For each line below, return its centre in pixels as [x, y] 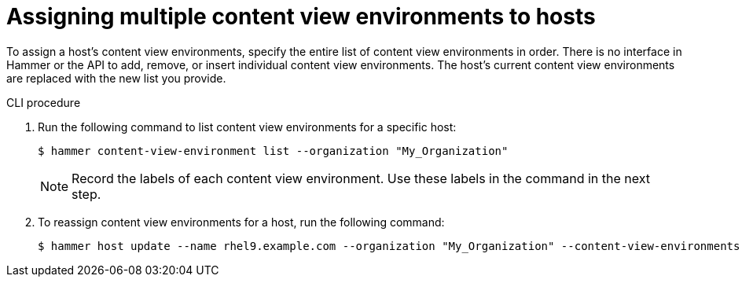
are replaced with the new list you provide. [116, 78]
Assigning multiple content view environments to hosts [301, 17]
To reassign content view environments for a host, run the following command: [241, 222]
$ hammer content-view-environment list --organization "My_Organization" [273, 151]
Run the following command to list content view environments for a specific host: [247, 127]
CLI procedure [44, 102]
